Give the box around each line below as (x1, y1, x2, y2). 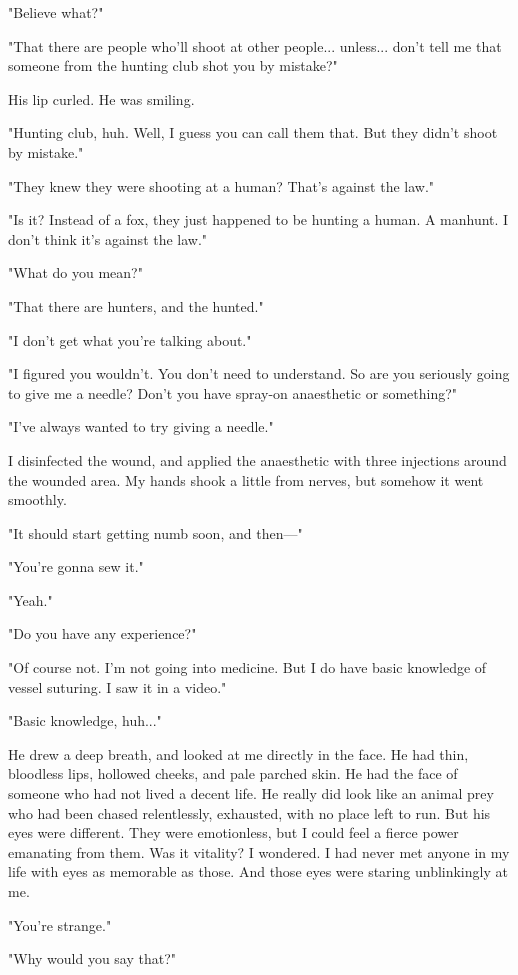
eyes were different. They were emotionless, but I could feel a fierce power (8, 822, 459, 843)
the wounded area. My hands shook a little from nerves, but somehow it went (8, 469, 484, 490)
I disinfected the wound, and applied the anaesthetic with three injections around (8, 449, 507, 470)
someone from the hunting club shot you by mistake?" (8, 55, 338, 76)
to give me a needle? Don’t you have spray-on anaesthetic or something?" (8, 382, 458, 403)
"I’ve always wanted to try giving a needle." (8, 416, 274, 437)
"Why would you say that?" (8, 948, 177, 969)
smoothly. (8, 489, 67, 510)
